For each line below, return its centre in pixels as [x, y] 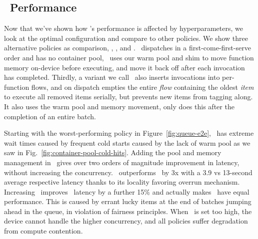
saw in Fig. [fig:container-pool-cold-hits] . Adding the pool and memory [113, 152]
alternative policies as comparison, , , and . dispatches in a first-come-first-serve [127, 48]
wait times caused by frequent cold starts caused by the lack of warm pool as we [127, 142]
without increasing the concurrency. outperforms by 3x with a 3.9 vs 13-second [128, 172]
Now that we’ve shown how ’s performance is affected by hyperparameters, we [123, 28]
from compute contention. [43, 231]
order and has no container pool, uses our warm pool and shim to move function [129, 57]
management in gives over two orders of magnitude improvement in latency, [122, 162]
